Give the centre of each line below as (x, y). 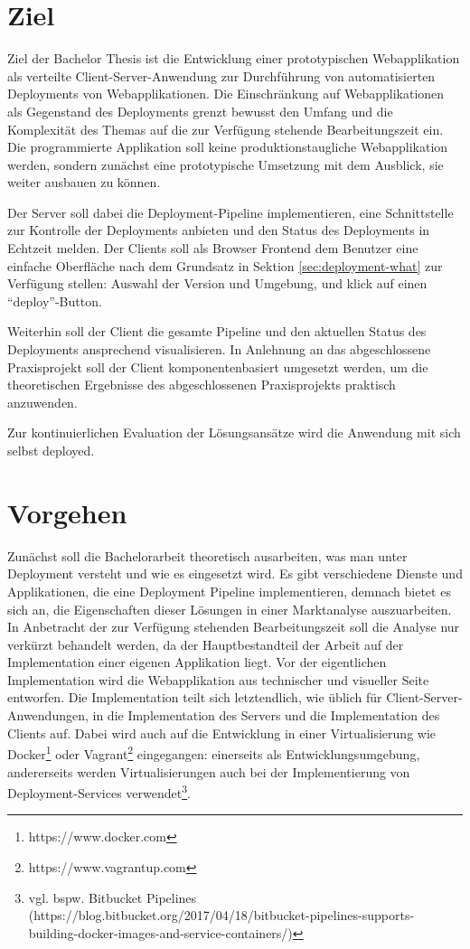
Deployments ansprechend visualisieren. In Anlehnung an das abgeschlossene (219, 349)
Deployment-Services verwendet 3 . (99, 791)
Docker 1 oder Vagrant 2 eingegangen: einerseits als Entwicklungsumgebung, (214, 752)
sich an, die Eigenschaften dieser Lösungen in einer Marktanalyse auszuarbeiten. (230, 609)
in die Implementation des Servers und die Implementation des (266, 715)
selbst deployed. (51, 450)
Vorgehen (67, 512)
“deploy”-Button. (55, 301)
